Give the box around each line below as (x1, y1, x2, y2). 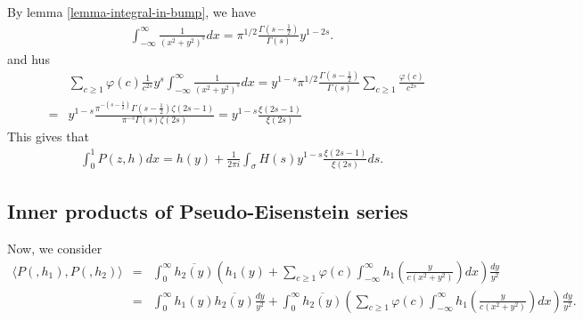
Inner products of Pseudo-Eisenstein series (7, 197, 408, 225)
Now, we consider (7, 239, 103, 258)
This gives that (7, 127, 89, 146)
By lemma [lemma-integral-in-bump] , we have (7, 3, 257, 20)
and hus (7, 49, 50, 68)
